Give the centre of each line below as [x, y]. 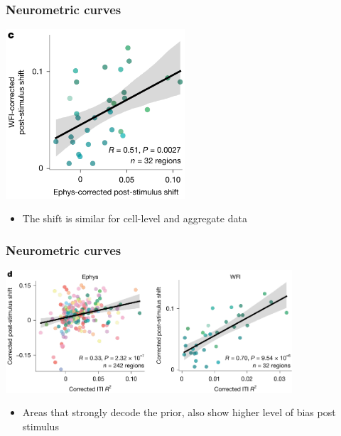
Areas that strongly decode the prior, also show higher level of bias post [179, 412]
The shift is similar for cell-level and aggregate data [135, 218]
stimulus [40, 426]
